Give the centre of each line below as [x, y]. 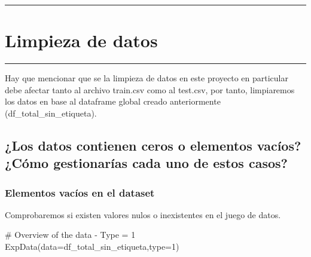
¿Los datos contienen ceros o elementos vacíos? [153, 145]
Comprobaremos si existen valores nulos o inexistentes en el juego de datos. [143, 214]
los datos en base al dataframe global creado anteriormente [113, 101]
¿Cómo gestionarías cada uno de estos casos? [146, 163]
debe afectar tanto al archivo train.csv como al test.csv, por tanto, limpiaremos [150, 89]
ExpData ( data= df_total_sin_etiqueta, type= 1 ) [92, 247]
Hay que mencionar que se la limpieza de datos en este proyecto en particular [147, 78]
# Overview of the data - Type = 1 [70, 235]
